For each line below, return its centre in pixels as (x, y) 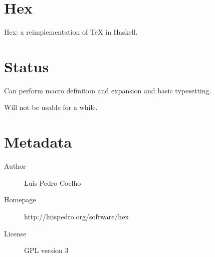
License (15, 233)
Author (15, 166)
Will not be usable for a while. (51, 107)
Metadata (38, 142)
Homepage (20, 200)
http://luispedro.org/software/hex (76, 216)
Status (27, 66)
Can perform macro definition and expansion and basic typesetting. (108, 90)
